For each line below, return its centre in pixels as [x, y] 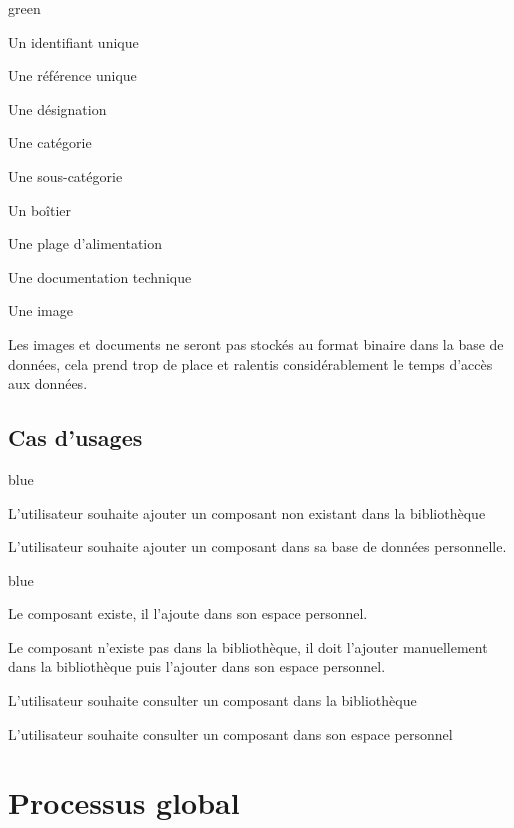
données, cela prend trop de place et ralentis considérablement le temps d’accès [250, 363]
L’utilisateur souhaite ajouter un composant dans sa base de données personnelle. [257, 546]
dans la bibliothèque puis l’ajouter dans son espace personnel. [197, 666]
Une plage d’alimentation [85, 243]
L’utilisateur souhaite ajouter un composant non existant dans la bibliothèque [247, 512]
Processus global [124, 802]
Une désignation [57, 108]
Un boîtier [40, 209]
